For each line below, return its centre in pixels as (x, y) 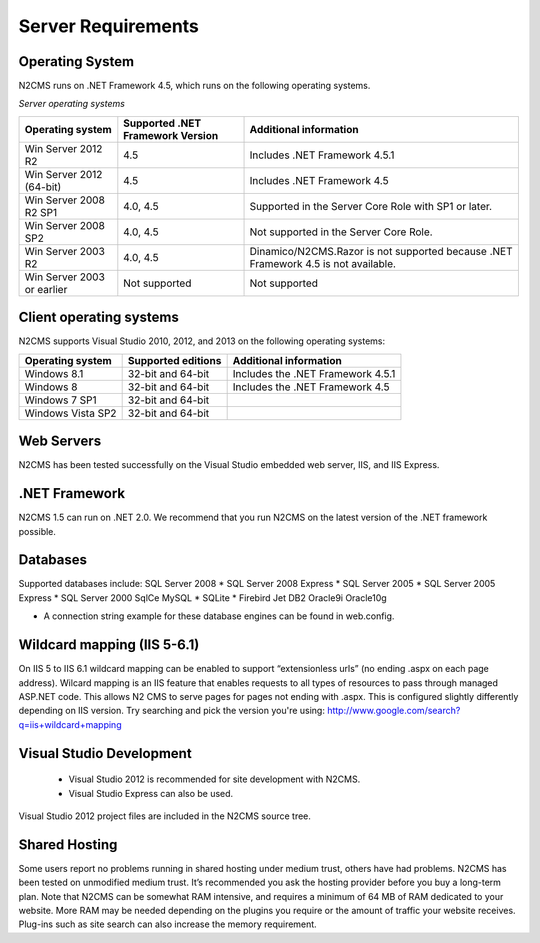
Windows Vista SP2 (70, 413)
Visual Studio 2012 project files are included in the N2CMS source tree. (165, 816)
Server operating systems (71, 104)
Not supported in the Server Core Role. (341, 232)
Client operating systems (99, 317)
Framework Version (171, 135)
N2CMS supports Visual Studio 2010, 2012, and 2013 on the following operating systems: (202, 341)
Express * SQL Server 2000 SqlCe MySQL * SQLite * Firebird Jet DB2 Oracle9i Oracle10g (202, 597)
